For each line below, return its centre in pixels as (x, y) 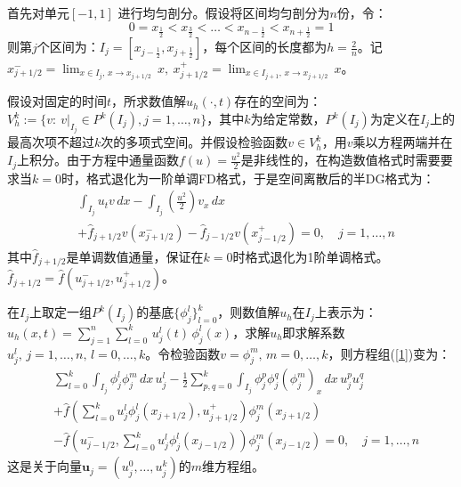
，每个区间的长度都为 (265, 47)
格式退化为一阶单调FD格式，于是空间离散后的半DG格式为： (260, 178)
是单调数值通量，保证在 (135, 256)
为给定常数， (288, 119)
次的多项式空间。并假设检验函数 (194, 142)
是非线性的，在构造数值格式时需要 (340, 160)
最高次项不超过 (51, 142)
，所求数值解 (149, 101)
